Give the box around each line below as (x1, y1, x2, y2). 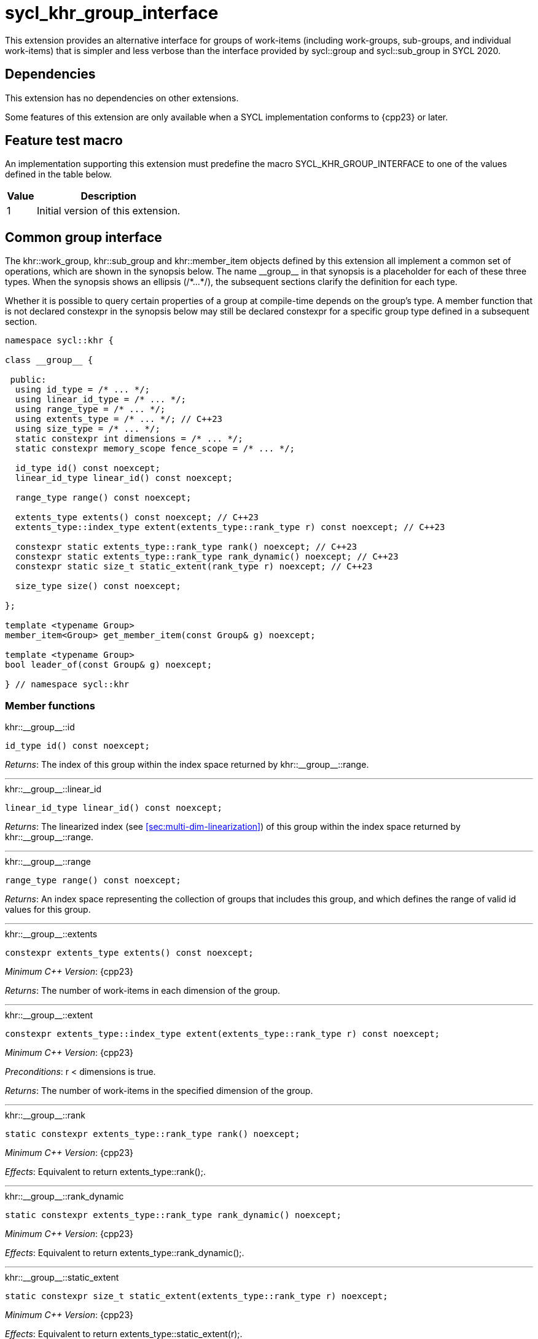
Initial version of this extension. (37, 205, 181, 217)
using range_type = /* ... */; (15, 404, 166, 415)
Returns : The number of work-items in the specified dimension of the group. (5, 1085, 313, 1096)
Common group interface (5, 229, 162, 245)
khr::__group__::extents (5, 929, 98, 940)
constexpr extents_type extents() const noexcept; (5, 948, 254, 958)
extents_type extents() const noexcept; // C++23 (15, 512, 259, 523)
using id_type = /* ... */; (15, 385, 150, 395)
